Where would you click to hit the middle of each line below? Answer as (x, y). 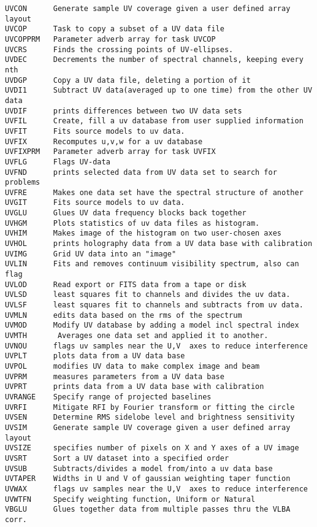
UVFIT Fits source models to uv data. (95, 131)
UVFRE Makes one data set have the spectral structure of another (154, 192)
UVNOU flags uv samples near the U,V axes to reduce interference (156, 346)
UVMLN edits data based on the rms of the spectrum (124, 315)
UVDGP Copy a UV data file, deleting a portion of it (128, 80)
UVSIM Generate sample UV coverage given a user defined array (148, 427)
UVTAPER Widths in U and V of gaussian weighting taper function (148, 479)
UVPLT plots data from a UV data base (95, 356)
